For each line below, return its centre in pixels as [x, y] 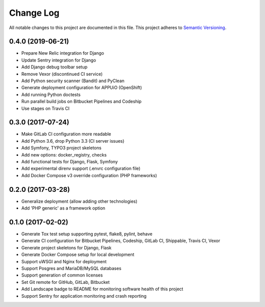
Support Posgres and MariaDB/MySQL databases [71, 268]
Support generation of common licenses [62, 275]
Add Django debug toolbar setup [54, 67]
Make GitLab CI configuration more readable [66, 134]
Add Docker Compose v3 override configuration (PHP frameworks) [89, 175]
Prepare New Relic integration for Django [63, 53]
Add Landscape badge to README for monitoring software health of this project [102, 289]
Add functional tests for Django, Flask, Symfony [69, 162]
